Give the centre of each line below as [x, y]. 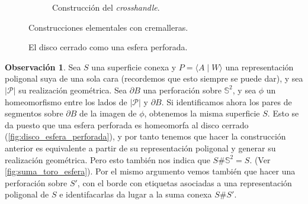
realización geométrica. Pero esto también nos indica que [108, 159]
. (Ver [260, 159]
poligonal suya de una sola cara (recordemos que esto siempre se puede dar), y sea [154, 78]
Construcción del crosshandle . [106, 7]
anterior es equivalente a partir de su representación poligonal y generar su [140, 148]
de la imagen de [108, 113]
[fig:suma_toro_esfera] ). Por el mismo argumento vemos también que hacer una [150, 171]
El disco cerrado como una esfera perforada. [108, 47]
